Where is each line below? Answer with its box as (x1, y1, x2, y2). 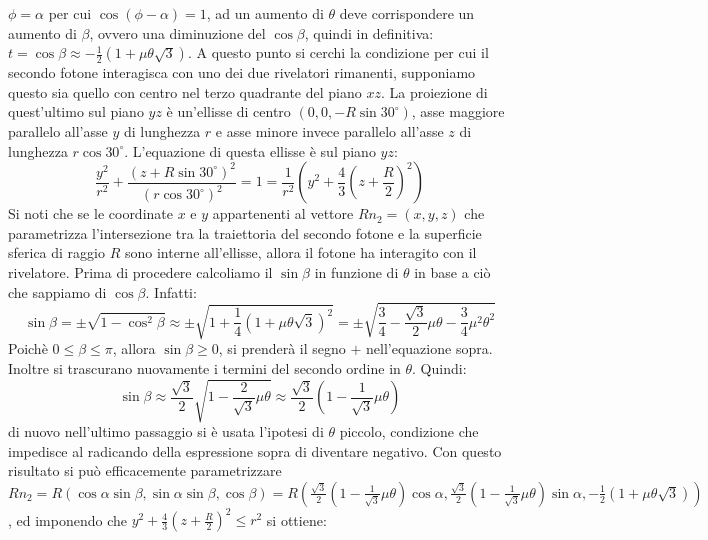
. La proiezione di (380, 81, 488, 102)
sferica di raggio (8, 242, 105, 263)
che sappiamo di (8, 281, 107, 302)
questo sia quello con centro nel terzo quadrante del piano (8, 81, 362, 102)
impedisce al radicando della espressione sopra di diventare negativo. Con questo (8, 440, 502, 461)
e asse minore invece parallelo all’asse (215, 120, 444, 141)
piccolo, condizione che (339, 421, 479, 442)
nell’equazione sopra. (366, 338, 493, 359)
